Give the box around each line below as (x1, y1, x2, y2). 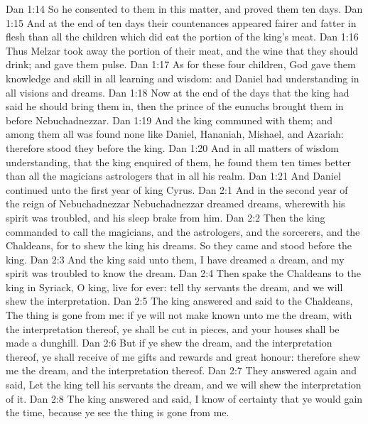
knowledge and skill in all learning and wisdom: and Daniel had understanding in (6, 70, 359, 85)
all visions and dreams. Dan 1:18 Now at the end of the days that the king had (6, 85, 350, 99)
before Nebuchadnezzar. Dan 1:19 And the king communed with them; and (6, 112, 332, 127)
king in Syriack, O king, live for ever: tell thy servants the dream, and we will (6, 279, 343, 294)
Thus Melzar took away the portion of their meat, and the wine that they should (6, 43, 359, 58)
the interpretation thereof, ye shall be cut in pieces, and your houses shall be (6, 321, 340, 336)
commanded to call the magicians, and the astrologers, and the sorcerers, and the (6, 224, 360, 239)
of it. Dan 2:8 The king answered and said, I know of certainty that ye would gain (6, 391, 363, 406)
